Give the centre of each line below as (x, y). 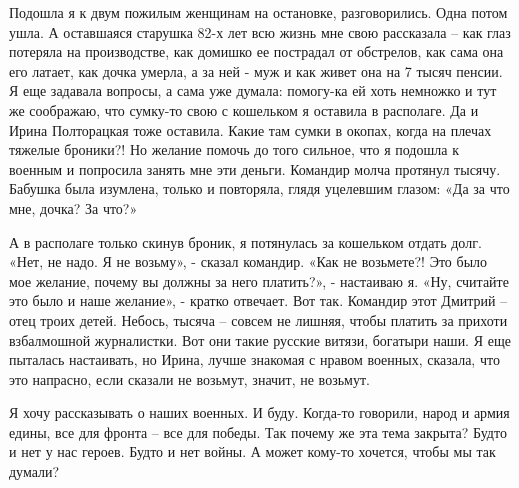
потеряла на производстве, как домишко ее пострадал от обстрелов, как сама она (256, 51)
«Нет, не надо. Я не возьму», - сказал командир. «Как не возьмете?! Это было (248, 261)
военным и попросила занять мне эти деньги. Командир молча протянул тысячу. (255, 168)
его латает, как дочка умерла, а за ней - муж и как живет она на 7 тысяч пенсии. (256, 70)
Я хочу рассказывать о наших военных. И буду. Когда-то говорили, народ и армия (259, 412)
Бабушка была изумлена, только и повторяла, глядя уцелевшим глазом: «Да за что (259, 188)
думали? (34, 471)
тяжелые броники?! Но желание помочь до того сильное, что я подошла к (234, 149)
